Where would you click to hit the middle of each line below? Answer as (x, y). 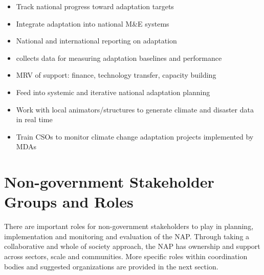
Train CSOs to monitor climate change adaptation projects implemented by (135, 136)
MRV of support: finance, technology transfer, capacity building (116, 75)
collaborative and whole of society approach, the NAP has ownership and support (132, 246)
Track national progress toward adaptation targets (95, 6)
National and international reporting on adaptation (96, 41)
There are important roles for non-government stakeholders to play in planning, (129, 226)
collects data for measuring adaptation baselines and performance (119, 58)
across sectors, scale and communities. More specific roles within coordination (126, 256)
